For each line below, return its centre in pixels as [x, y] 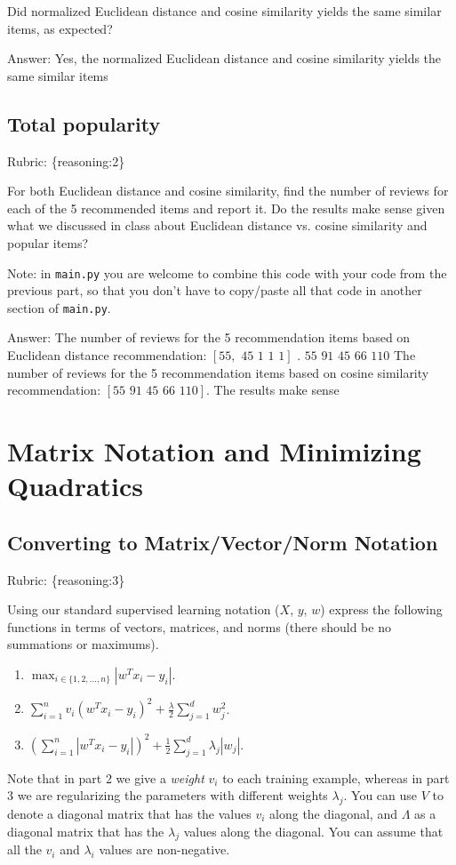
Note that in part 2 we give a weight [106, 777]
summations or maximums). [83, 644]
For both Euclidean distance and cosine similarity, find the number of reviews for [228, 191]
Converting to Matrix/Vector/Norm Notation [223, 542]
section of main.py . [59, 307]
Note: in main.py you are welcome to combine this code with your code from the [227, 272]
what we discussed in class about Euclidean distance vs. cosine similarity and [217, 225]
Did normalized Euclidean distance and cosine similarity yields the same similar [224, 11]
